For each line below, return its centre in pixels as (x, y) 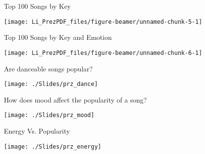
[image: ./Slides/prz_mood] (49, 115)
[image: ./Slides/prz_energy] (53, 146)
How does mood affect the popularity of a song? (75, 99)
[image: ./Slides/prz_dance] (51, 84)
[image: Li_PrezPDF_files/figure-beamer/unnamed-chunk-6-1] (103, 53)
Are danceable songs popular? (48, 68)
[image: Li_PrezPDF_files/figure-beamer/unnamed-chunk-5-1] (103, 22)
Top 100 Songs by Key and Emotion (58, 37)
